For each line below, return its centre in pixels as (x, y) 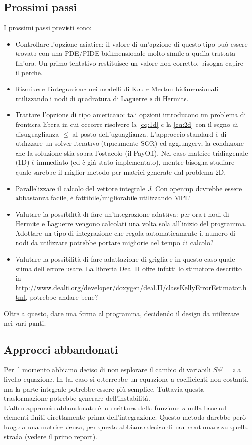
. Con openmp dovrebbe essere (197, 188)
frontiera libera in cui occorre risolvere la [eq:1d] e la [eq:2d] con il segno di (127, 124)
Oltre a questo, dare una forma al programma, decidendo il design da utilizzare (122, 313)
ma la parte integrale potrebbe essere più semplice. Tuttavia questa (104, 388)
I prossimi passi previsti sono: (48, 27)
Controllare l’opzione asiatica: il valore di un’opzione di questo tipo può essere (131, 44)
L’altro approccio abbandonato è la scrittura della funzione (92, 407)
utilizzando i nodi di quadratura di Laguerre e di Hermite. (102, 98)
